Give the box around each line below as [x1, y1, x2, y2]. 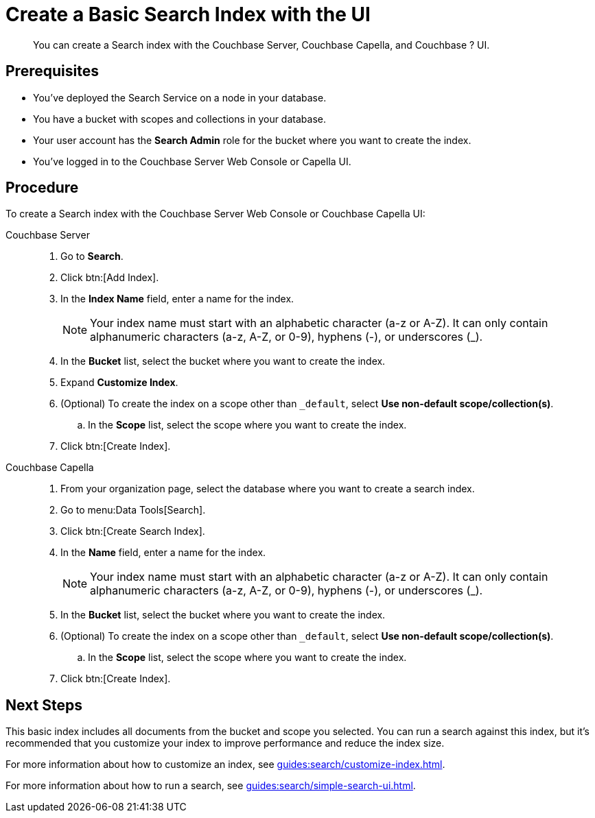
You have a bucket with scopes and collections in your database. [33, 112, 326, 125]
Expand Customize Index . [60, 376, 178, 389]
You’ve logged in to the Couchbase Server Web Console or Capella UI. [33, 155, 351, 167]
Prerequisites [5, 62, 99, 80]
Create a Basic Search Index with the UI [5, 3, 371, 26]
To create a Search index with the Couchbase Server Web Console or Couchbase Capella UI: [5, 208, 425, 220]
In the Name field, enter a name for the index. [60, 546, 266, 559]
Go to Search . [60, 250, 124, 263]
